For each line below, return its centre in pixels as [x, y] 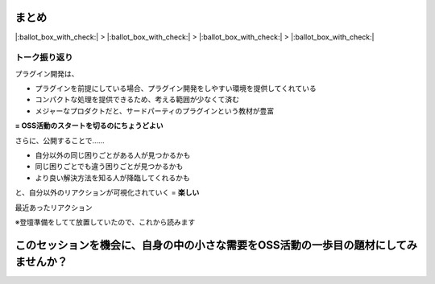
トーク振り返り [44, 58]
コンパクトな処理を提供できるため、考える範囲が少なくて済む [137, 100]
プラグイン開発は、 [47, 73]
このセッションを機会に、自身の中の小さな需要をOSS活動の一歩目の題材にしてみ [216, 245]
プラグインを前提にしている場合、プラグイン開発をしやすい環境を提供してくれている [176, 88]
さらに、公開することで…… [60, 140]
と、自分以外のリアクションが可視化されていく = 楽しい [107, 192]
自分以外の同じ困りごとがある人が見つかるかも [113, 155]
